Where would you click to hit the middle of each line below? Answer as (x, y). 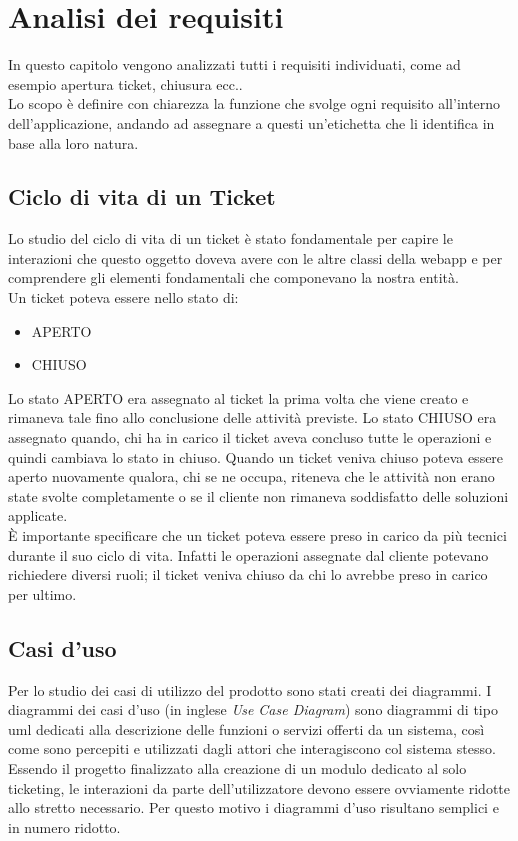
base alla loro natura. (73, 142)
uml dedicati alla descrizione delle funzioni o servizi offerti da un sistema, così (246, 728)
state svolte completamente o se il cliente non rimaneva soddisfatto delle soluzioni (258, 495)
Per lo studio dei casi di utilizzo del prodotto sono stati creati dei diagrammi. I (250, 689)
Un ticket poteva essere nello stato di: (123, 297)
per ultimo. (42, 593)
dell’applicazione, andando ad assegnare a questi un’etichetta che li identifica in (251, 122)
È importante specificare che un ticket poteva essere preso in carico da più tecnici (257, 535)
